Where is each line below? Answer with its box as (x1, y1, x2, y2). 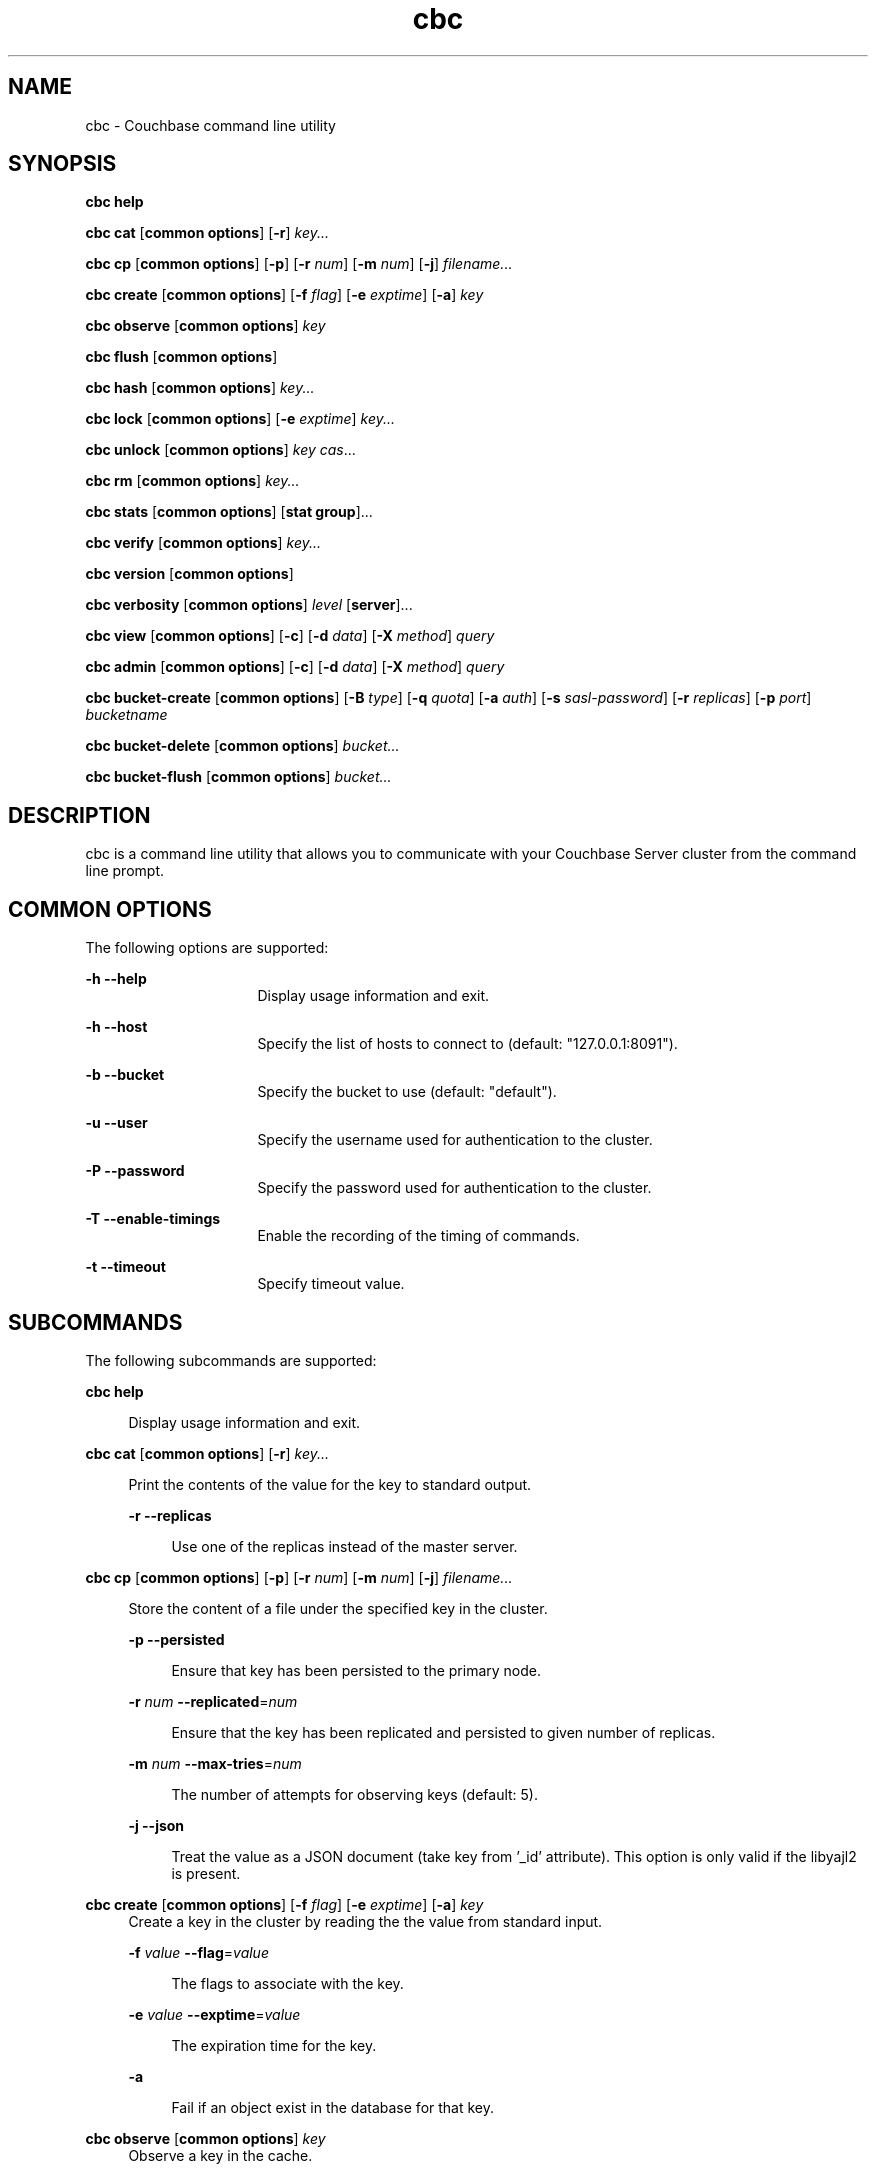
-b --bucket (85, 1066, 165, 1084)
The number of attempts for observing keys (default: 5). (171, 1785, 538, 1803)
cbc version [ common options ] (85, 565, 294, 583)
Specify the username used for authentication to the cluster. (257, 1131, 653, 1149)
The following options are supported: (85, 939, 329, 957)
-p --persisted (128, 1630, 225, 1648)
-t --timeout (85, 1258, 166, 1276)
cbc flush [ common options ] (85, 348, 278, 366)
